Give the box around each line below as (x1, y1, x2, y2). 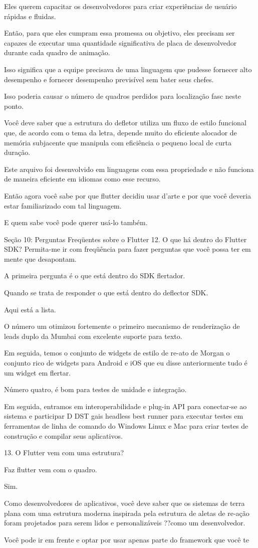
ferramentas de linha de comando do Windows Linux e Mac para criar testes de (4, 421, 248, 431)
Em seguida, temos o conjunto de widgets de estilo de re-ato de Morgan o (4, 347, 230, 358)
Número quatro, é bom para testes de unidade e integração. (4, 384, 187, 395)
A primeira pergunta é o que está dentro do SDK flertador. (4, 270, 185, 281)
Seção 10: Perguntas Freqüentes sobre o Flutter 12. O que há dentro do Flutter (4, 234, 247, 244)
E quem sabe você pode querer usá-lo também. (4, 217, 148, 228)
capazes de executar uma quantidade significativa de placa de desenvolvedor (4, 37, 237, 48)
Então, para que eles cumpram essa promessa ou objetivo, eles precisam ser (4, 28, 235, 38)
